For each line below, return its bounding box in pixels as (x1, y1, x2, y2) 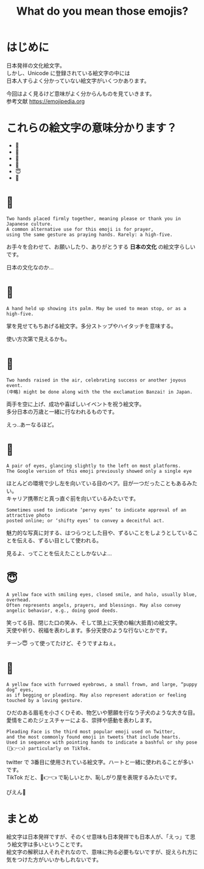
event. (6, 382, 23, 388)
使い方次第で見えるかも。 (6, 335, 71, 342)
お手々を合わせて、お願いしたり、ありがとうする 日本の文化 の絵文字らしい (6, 243, 196, 250)
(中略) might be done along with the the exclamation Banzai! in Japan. (6, 389, 193, 395)
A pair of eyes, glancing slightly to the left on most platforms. (6, 463, 181, 469)
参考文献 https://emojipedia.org (6, 98, 85, 105)
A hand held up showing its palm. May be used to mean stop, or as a (6, 305, 187, 311)
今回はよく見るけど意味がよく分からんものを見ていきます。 (6, 90, 155, 97)
